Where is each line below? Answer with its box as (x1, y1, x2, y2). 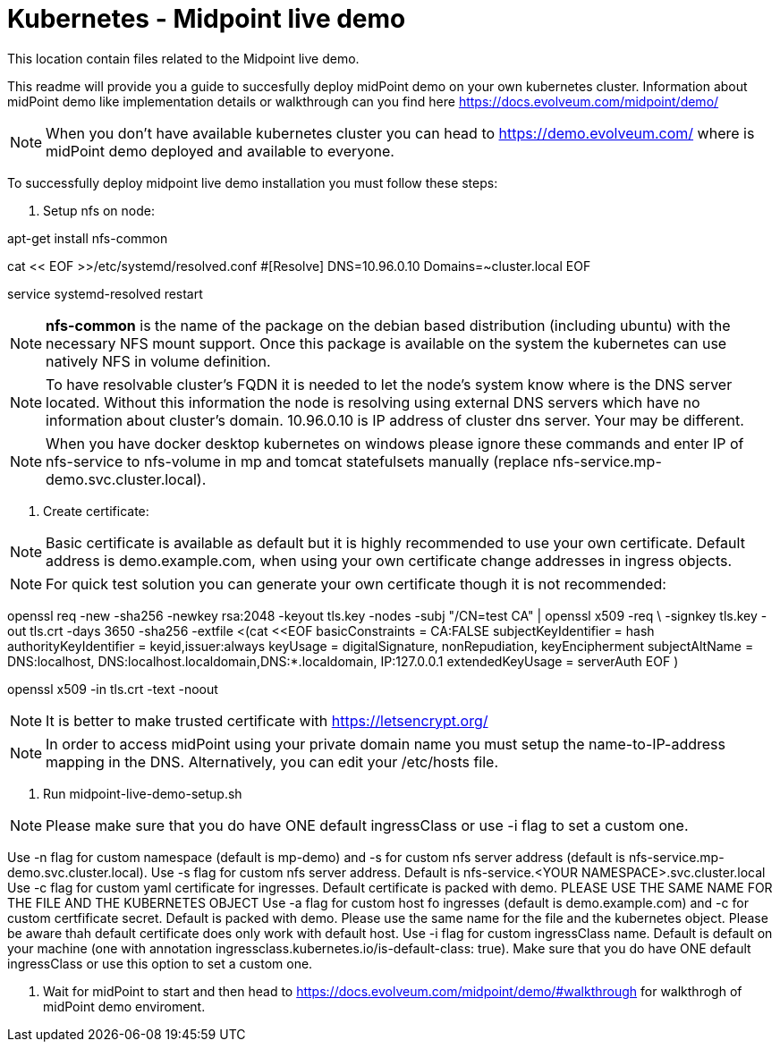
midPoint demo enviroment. (43, 998, 206, 1014)
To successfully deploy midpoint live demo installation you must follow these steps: (7, 174, 498, 190)
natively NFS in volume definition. (46, 351, 271, 370)
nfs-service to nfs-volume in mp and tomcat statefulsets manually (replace (46, 452, 549, 470)
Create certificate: (43, 503, 149, 519)
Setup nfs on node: (43, 202, 156, 218)
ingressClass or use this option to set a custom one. (7, 955, 313, 971)
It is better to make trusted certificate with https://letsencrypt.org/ (46, 711, 488, 730)
